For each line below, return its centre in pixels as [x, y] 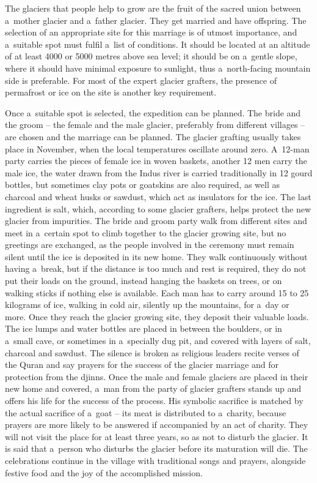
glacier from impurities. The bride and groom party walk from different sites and [156, 221]
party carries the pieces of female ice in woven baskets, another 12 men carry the [156, 161]
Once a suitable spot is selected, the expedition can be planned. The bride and [153, 112]
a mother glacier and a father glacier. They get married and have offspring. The [156, 20]
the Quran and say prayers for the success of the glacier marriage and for [142, 365]
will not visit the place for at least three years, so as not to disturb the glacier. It [157, 436]
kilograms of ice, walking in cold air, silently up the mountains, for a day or [147, 305]
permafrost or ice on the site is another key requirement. [111, 92]
